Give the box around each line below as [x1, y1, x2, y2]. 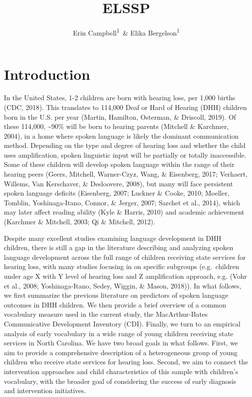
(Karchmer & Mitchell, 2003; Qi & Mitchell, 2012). [4, 217, 155, 227]
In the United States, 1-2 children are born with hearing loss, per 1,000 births [4, 92, 235, 103]
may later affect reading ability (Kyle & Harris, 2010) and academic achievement [4, 207, 245, 217]
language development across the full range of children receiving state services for [4, 252, 246, 262]
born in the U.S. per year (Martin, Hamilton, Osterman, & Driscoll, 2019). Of [4, 111, 236, 122]
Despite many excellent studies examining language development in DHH [4, 233, 221, 243]
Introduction [4, 64, 90, 84]
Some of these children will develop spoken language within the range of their [4, 159, 235, 169]
